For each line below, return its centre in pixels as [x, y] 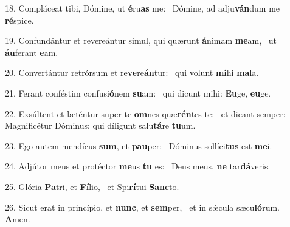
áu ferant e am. [32, 52]
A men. [18, 219]
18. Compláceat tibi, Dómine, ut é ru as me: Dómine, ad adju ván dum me [143, 8]
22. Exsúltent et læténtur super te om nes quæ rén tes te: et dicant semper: [145, 113]
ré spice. [19, 20]
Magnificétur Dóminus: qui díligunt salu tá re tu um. [100, 125]
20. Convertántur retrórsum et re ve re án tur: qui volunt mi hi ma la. [132, 73]
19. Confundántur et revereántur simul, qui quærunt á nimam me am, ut [141, 40]
